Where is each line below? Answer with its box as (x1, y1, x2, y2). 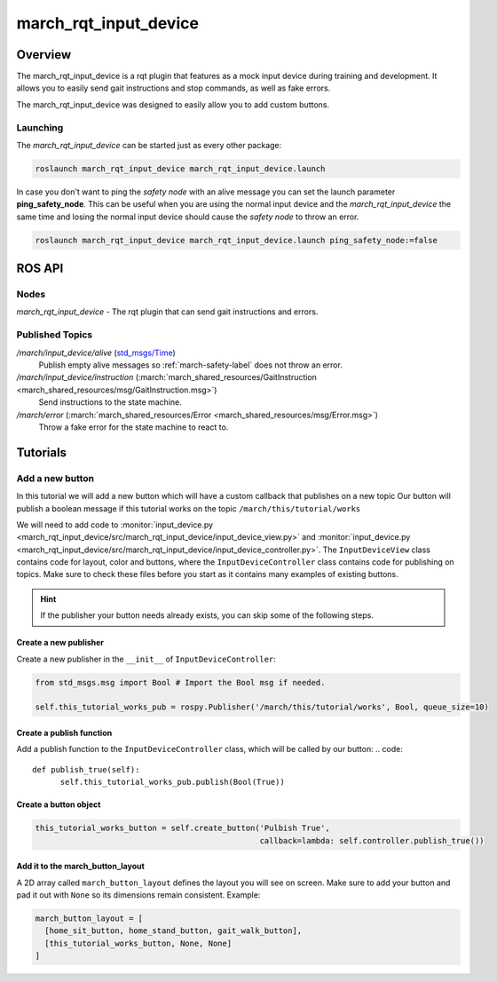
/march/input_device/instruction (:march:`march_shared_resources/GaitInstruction (16, 372, 317, 383)
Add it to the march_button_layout (16, 861, 146, 872)
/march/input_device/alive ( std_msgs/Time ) (16, 347, 177, 358)
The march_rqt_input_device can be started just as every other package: (16, 139, 282, 150)
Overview (16, 47, 72, 62)
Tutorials (16, 445, 67, 460)
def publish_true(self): (32, 764, 140, 774)
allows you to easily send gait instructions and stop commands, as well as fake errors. (16, 83, 331, 93)
